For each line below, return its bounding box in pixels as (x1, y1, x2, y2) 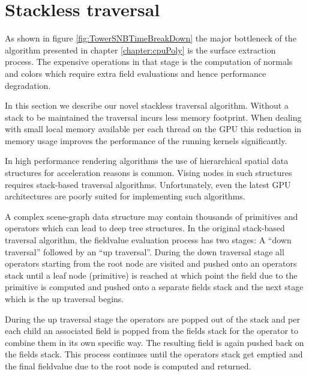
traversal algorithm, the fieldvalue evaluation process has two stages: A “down (5, 234, 292, 246)
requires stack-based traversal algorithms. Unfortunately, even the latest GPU (5, 178, 291, 190)
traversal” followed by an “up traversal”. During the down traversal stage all (5, 245, 284, 258)
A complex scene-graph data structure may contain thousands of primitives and (5, 210, 298, 222)
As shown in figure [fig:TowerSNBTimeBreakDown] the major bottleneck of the (5, 32, 296, 44)
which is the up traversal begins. (5, 293, 124, 305)
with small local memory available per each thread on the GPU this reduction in (5, 123, 302, 135)
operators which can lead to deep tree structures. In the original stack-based (5, 222, 285, 234)
